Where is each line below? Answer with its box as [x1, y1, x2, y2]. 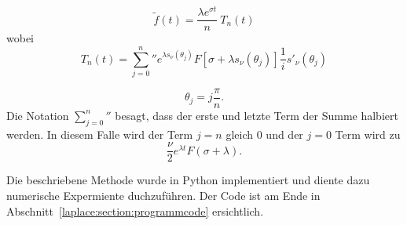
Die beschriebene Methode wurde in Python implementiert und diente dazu [6, 172, 370, 188]
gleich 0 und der [225, 125, 303, 142]
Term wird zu [335, 125, 401, 142]
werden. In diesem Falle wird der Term [6, 125, 193, 142]
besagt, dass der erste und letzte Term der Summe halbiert [115, 107, 398, 123]
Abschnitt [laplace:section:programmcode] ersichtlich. [6, 202, 264, 219]
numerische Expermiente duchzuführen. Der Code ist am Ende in [6, 187, 321, 203]
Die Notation [6, 107, 69, 123]
